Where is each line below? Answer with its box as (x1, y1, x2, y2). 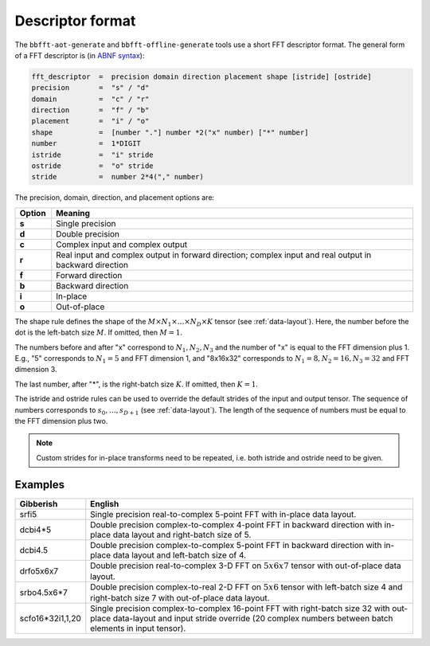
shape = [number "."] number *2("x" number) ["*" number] (31, 127, 309, 137)
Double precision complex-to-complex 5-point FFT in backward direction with (90, 539, 382, 550)
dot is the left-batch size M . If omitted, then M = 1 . (14, 327, 183, 338)
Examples (14, 478, 65, 491)
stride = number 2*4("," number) (31, 172, 205, 182)
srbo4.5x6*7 (19, 587, 68, 598)
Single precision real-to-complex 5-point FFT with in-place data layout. (90, 508, 357, 519)
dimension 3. (14, 365, 57, 374)
